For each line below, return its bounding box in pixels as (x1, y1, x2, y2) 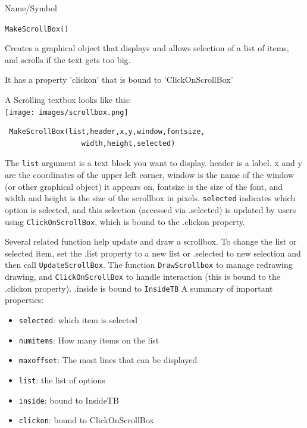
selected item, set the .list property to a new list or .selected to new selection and (5, 246, 301, 259)
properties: (5, 293, 44, 306)
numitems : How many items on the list (18, 333, 159, 346)
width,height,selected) (81, 139, 176, 148)
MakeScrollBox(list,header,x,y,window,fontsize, (9, 127, 205, 136)
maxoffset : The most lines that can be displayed (18, 354, 198, 366)
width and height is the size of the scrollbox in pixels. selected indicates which (5, 192, 296, 204)
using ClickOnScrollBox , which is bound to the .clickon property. (5, 215, 245, 227)
